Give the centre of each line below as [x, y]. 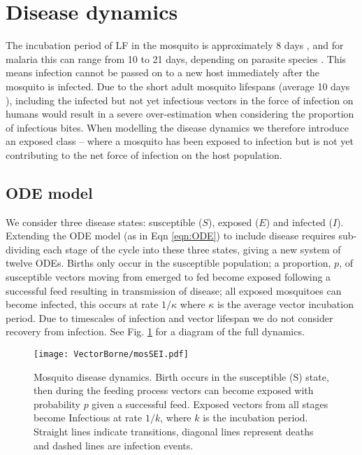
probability [57, 404]
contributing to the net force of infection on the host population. [144, 154]
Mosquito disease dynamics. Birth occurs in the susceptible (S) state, [181, 376]
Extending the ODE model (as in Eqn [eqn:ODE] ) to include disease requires [171, 236]
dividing [23, 249]
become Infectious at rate [88, 418]
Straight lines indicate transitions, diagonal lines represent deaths [174, 432]
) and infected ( [299, 222]
